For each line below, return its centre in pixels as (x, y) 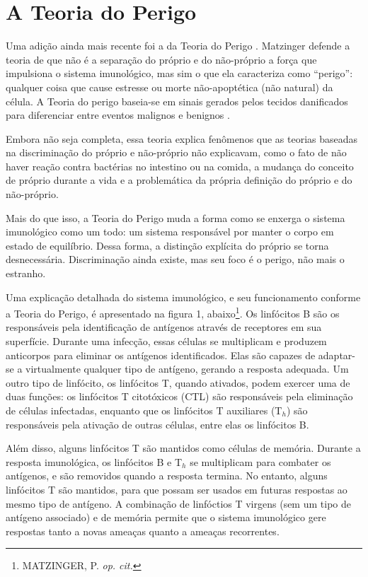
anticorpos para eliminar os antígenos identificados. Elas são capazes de (161, 355)
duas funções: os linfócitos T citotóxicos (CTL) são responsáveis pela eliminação (179, 396)
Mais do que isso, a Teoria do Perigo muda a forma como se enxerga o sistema (176, 217)
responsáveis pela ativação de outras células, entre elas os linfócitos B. (157, 424)
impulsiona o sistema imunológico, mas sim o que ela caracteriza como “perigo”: (179, 73)
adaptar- (337, 355)
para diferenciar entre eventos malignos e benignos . (118, 115)
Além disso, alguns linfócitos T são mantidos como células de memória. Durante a (183, 448)
